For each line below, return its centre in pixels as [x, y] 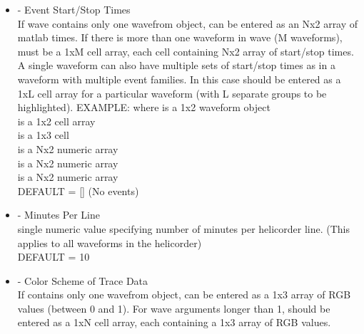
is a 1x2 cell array [56, 121]
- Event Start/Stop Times [74, 9]
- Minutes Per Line [59, 215]
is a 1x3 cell [43, 135]
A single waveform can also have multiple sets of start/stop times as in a [176, 65]
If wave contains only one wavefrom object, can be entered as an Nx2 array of [188, 23]
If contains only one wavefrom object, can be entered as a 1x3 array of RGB [184, 294]
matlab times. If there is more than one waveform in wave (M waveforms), [180, 37]
